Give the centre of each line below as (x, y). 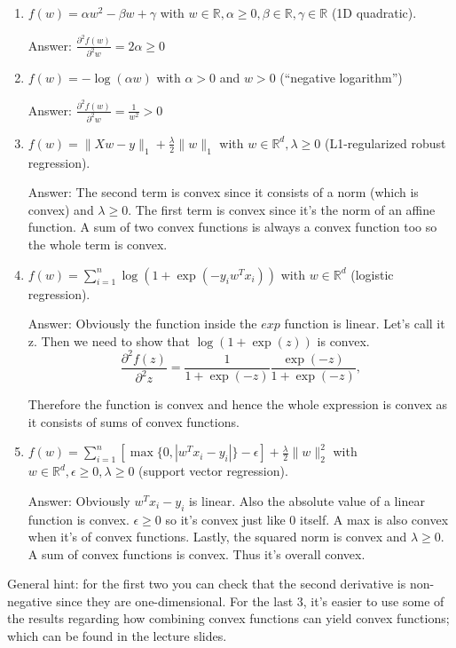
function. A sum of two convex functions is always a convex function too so (232, 227)
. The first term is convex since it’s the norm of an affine (282, 209)
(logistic (372, 274)
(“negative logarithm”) (341, 78)
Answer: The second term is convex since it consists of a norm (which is (223, 192)
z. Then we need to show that (109, 340)
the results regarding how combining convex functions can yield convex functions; (228, 618)
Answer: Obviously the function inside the (142, 324)
